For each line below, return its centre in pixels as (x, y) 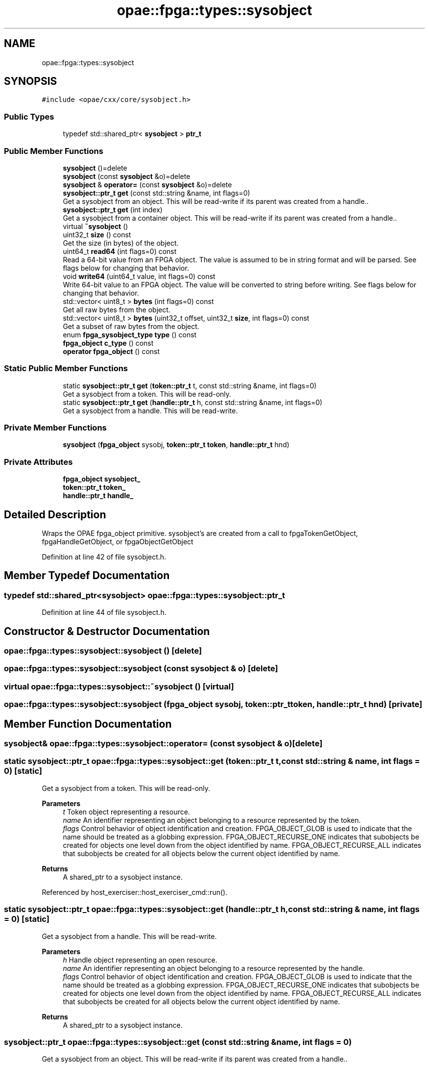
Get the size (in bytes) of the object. (121, 243)
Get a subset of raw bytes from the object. (131, 326)
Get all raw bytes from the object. (117, 309)
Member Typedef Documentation (87, 576)
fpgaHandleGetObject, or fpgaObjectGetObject (118, 542)
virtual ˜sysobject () (95, 226)
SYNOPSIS (31, 81)
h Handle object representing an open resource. (140, 960)
